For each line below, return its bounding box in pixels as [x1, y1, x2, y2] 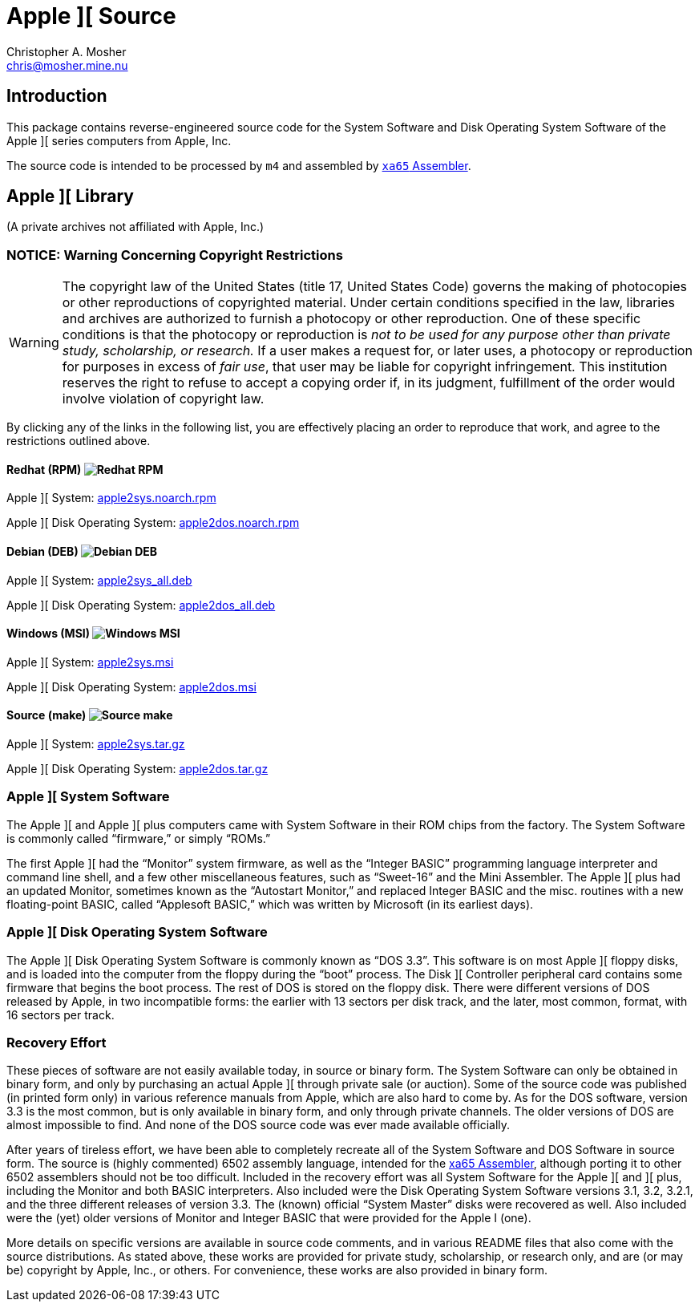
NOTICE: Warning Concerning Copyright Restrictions [6, 246, 343, 263]
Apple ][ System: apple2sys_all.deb [6, 573, 192, 587]
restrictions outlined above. [6, 434, 151, 448]
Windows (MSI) [6, 626, 91, 641]
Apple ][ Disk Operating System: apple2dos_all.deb [6, 597, 276, 612]
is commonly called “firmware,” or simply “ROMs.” [6, 831, 271, 845]
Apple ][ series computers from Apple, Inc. [6, 133, 232, 148]
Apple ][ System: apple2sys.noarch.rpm [6, 491, 216, 505]
